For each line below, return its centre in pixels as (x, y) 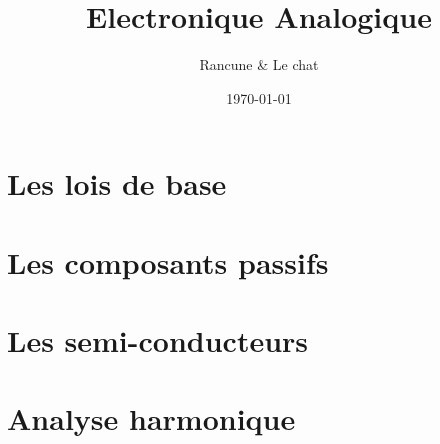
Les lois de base (117, 183)
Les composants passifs (168, 261)
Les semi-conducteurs (158, 340)
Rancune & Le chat (259, 64)
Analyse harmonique (151, 418)
